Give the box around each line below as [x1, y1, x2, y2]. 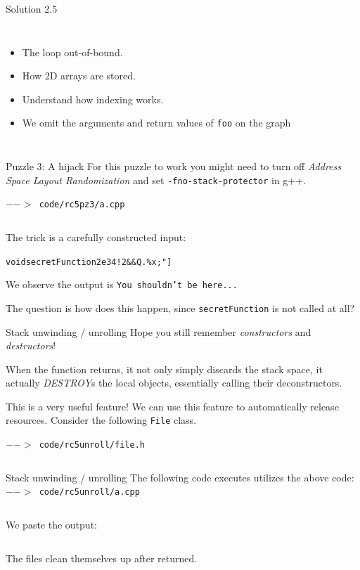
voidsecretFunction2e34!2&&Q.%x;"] [6, 257, 172, 267]
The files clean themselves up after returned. [6, 550, 198, 565]
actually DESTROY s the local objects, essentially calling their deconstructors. [6, 375, 342, 390]
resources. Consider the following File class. [6, 413, 197, 427]
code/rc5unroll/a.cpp [39, 487, 140, 498]
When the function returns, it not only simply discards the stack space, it [6, 361, 323, 376]
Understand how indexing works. [22, 91, 164, 106]
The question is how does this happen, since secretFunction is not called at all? [6, 300, 355, 315]
